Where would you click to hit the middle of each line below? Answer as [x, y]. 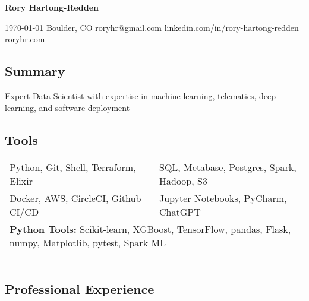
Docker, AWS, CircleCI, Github [75, 198]
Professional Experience [80, 288]
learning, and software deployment [67, 107]
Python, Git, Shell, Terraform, [73, 167]
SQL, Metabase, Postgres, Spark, [228, 167]
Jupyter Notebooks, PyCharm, [223, 198]
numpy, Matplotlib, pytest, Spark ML [88, 243]
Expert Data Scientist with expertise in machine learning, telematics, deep [141, 95]
